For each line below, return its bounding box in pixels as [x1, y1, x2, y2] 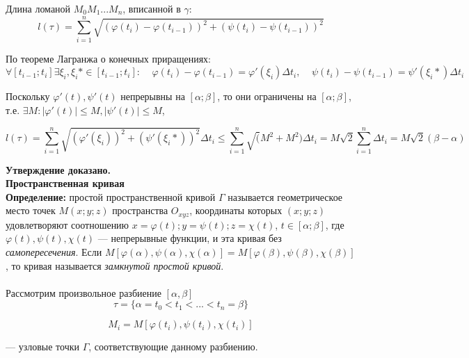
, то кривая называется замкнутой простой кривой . [6, 258, 224, 272]
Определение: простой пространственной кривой [6, 189, 216, 204]
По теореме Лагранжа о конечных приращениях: [6, 51, 211, 65]
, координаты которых [189, 203, 283, 218]
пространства [112, 203, 168, 218]
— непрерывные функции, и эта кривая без [97, 231, 282, 245]
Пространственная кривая [6, 176, 125, 190]
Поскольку [6, 89, 50, 104]
